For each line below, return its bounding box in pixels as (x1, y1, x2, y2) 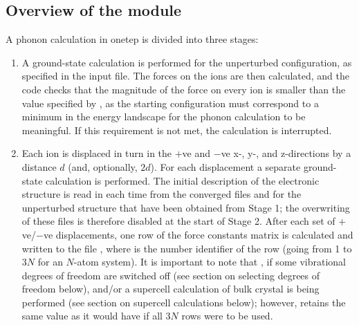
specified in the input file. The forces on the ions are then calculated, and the (21, 68, 349, 83)
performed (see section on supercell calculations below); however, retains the (21, 295, 346, 309)
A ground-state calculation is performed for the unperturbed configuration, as (21, 55, 352, 69)
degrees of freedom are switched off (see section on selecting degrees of (21, 268, 320, 282)
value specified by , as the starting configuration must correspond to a (21, 95, 319, 110)
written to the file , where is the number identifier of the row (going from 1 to (21, 241, 352, 255)
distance (21, 159, 57, 174)
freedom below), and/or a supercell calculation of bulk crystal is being (21, 281, 320, 296)
